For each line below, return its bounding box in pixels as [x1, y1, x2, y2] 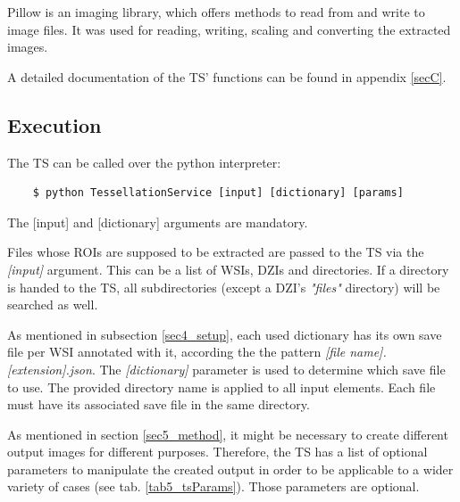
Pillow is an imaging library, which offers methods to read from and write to [7, 3, 425, 21]
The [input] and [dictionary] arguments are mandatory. [7, 212, 308, 231]
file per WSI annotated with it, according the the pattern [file [7, 342, 346, 361]
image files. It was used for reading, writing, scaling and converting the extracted [7, 20, 451, 38]
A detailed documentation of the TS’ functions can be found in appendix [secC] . [7, 67, 447, 86]
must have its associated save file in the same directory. [7, 395, 310, 414]
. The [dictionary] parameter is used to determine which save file [91, 359, 446, 378]
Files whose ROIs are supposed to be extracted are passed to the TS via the [7, 243, 424, 261]
